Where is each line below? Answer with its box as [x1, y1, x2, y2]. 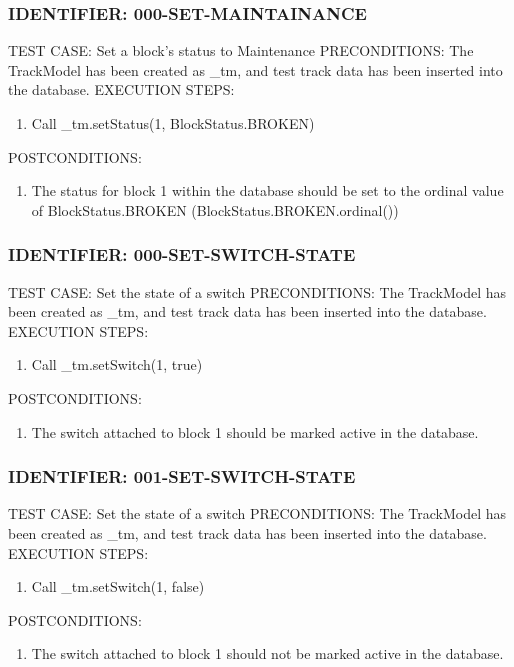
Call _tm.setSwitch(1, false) [31, 576, 205, 597]
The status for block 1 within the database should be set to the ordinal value [31, 180, 504, 201]
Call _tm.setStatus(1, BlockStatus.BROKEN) [31, 113, 315, 133]
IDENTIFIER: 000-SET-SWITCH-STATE [8, 242, 356, 267]
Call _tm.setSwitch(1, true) [31, 354, 203, 375]
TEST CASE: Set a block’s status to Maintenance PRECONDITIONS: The [8, 40, 474, 61]
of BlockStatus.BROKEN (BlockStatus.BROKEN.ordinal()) [31, 199, 399, 220]
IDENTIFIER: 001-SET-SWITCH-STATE [8, 464, 356, 489]
